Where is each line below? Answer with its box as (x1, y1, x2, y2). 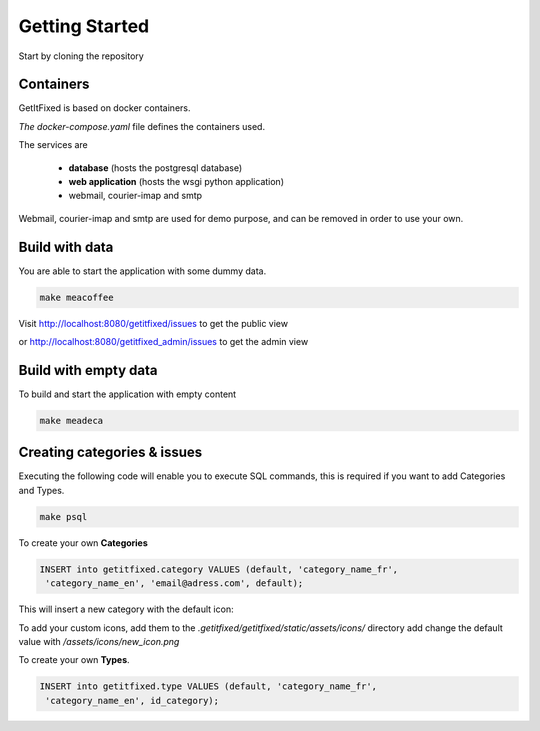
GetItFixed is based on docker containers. (18, 102, 191, 114)
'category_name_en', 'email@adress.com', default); (45, 578, 304, 589)
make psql (39, 511, 88, 522)
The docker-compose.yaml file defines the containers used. (18, 120, 265, 132)
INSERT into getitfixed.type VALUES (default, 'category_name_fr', (39, 681, 378, 692)
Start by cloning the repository (18, 50, 144, 62)
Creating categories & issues (18, 444, 203, 461)
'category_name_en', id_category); (45, 695, 220, 706)
